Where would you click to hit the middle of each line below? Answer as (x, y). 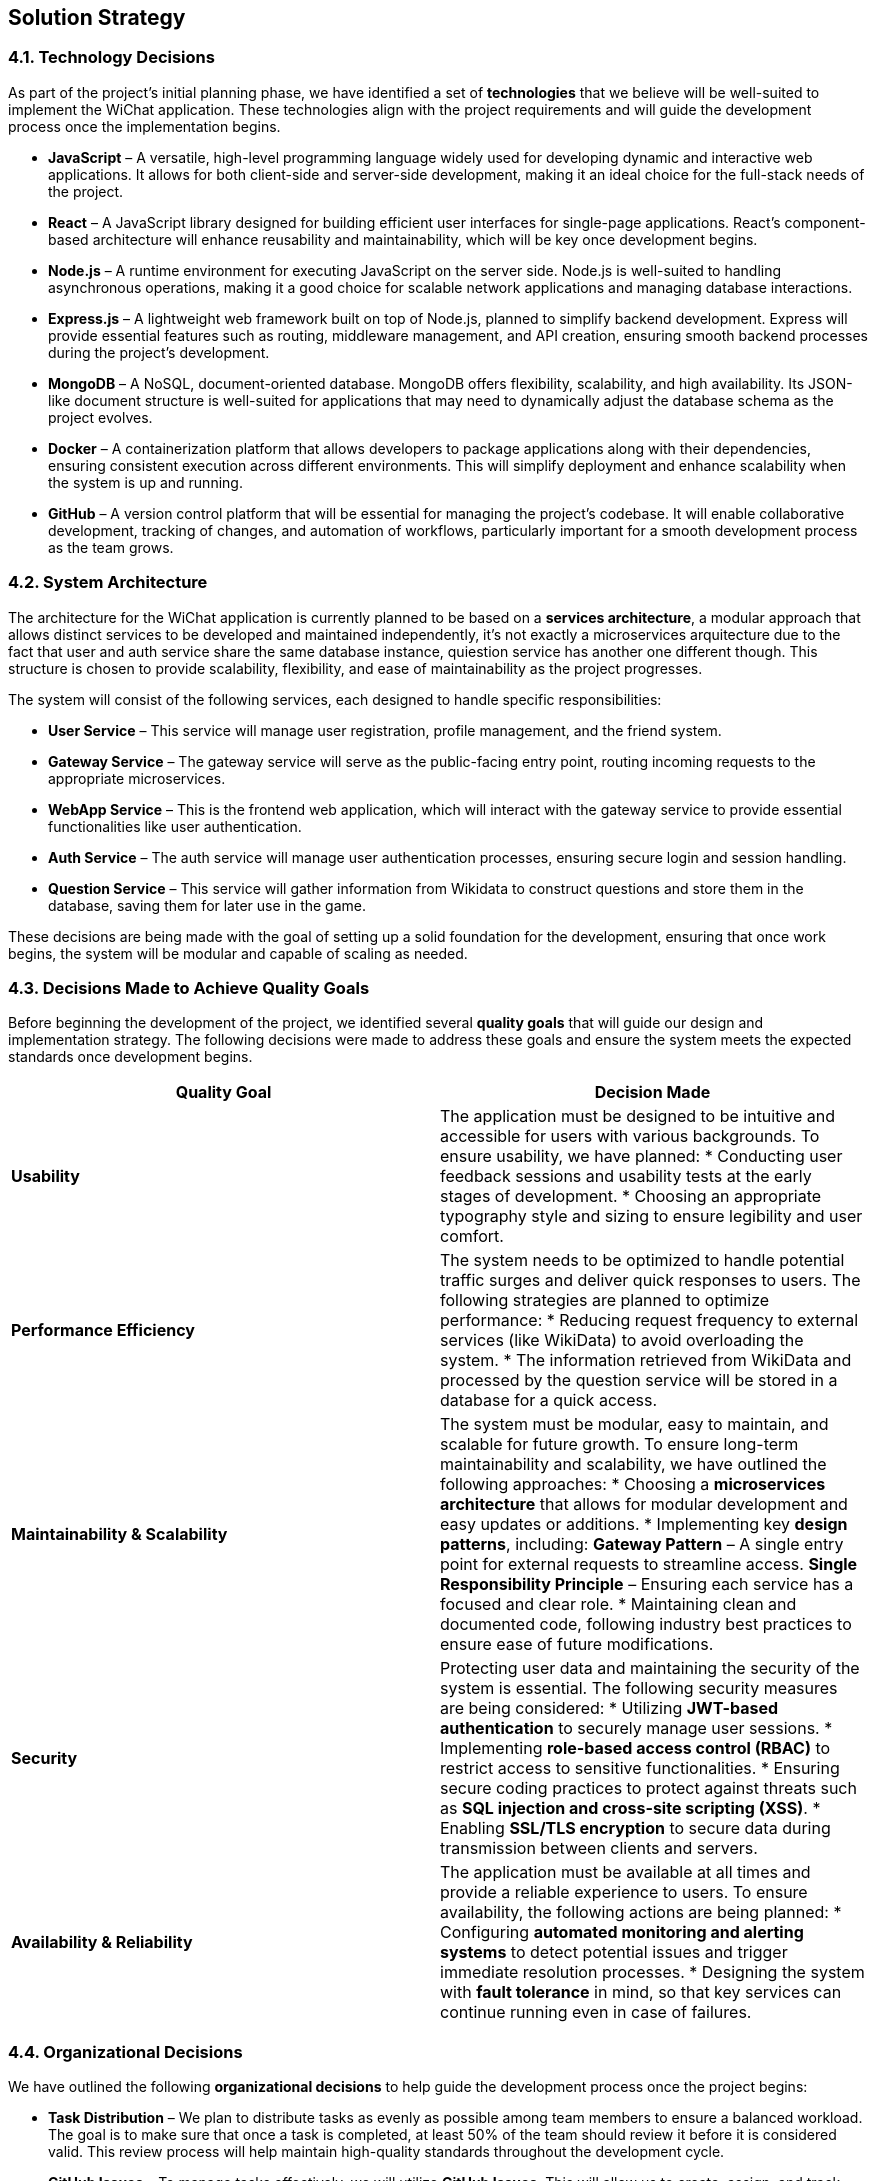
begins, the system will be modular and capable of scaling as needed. (238, 953)
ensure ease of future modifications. (577, 1644)
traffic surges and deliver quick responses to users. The (650, 1280)
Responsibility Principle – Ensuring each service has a (647, 1584)
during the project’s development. (159, 352)
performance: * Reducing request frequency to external (649, 1320)
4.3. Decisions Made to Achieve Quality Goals (189, 987)
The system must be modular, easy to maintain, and (634, 1424)
